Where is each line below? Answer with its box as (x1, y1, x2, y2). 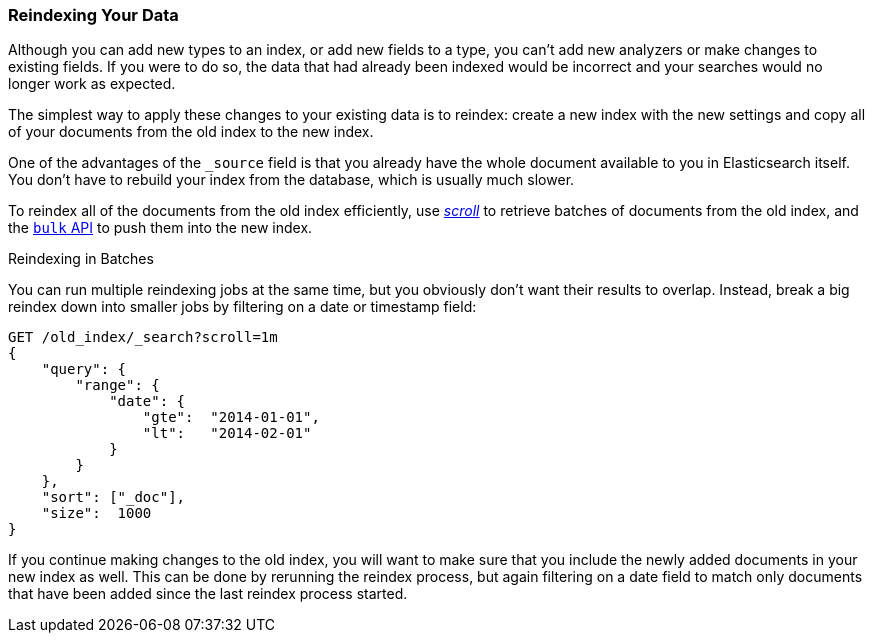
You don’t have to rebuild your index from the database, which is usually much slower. (8, 171, 575, 189)
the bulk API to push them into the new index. (8, 219, 313, 237)
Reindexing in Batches (8, 250, 154, 268)
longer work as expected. (8, 75, 176, 93)
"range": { (75, 377, 160, 394)
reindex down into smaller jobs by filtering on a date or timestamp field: (8, 298, 477, 316)
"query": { (41, 361, 127, 378)
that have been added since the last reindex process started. (8, 585, 408, 603)
